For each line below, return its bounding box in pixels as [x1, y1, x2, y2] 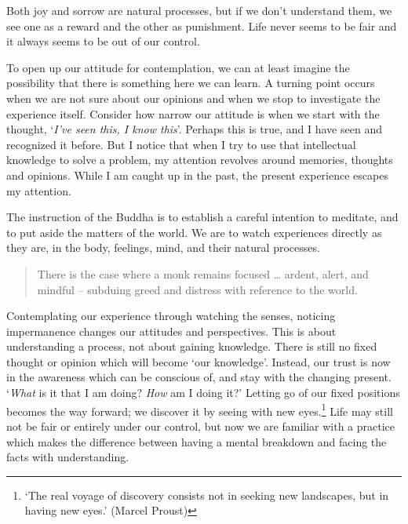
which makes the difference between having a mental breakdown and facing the [6, 433, 387, 449]
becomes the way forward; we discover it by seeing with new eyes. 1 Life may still [6, 400, 393, 419]
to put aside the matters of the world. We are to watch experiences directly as [6, 224, 382, 240]
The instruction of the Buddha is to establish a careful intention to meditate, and [6, 209, 399, 225]
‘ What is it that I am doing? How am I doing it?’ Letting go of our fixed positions [6, 384, 400, 401]
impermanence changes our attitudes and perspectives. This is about [6, 322, 337, 339]
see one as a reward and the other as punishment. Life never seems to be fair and [6, 17, 397, 34]
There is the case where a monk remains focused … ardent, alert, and [37, 265, 369, 282]
